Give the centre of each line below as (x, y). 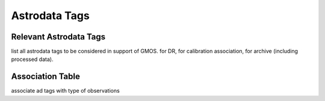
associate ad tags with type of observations (65, 91)
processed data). (32, 59)
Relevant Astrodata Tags (58, 37)
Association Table (46, 77)
